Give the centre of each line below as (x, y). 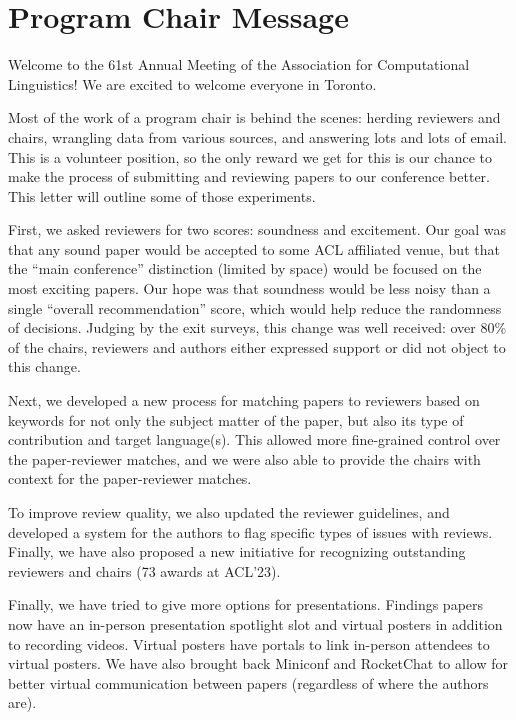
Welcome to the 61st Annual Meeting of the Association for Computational (239, 64)
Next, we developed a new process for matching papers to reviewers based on (244, 400)
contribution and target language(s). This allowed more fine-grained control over (254, 439)
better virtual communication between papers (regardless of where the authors (248, 682)
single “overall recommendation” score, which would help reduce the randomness (255, 307)
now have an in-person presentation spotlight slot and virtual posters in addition (255, 623)
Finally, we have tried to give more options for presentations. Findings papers (246, 604)
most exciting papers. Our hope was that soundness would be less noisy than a (249, 288)
